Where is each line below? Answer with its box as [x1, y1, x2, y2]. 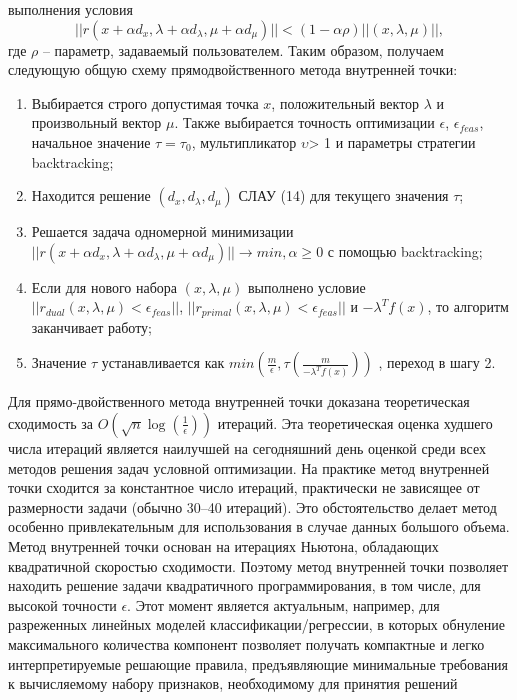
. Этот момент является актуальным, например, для [127, 594, 440, 615]
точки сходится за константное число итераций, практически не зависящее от [8, 477, 480, 498]
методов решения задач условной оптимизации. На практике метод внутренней [8, 457, 490, 478]
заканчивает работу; [31, 316, 152, 337]
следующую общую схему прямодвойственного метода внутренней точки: [8, 59, 458, 80]
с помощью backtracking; [327, 240, 483, 261]
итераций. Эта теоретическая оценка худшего [217, 412, 493, 433]
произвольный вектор [31, 112, 162, 133]
